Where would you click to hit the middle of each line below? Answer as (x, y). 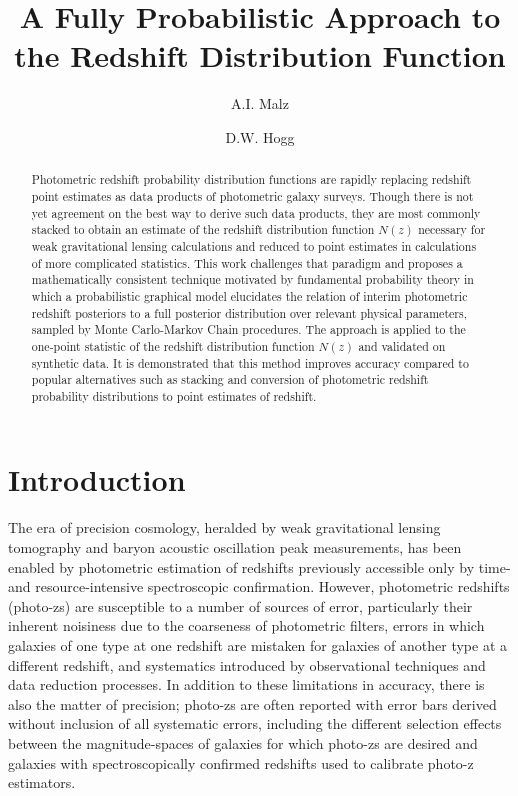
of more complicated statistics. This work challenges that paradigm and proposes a (247, 262)
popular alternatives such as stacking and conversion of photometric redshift (230, 379)
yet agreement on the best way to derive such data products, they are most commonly (256, 212)
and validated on (402, 345)
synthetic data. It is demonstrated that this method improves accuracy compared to (250, 362)
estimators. (42, 782)
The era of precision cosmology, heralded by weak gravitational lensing (224, 527)
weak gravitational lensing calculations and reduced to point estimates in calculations (254, 245)
